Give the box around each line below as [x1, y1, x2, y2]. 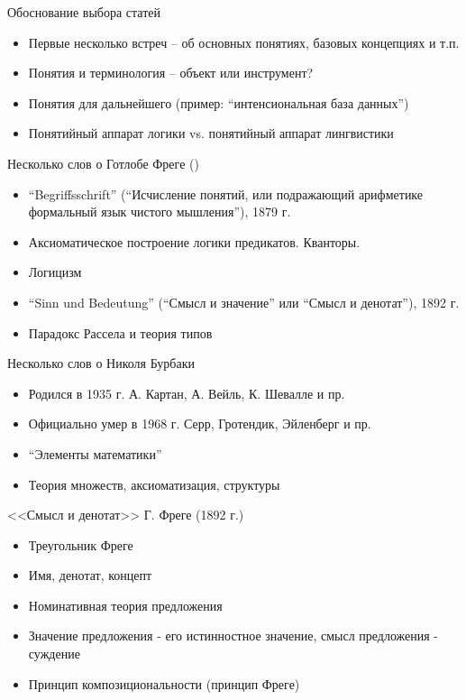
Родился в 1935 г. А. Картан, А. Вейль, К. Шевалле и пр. [28, 383, 345, 402]
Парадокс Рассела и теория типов [28, 323, 213, 342]
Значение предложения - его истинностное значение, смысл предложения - [28, 626, 439, 645]
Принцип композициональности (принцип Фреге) [28, 674, 300, 693]
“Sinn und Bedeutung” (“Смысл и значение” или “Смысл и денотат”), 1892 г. [28, 292, 460, 311]
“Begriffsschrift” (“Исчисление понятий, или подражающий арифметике [28, 184, 424, 203]
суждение [28, 644, 80, 663]
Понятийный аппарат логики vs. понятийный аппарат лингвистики [28, 124, 394, 143]
